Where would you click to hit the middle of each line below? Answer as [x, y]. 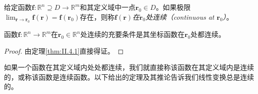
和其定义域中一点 [108, 7]
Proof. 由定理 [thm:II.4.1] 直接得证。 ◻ [64, 50]
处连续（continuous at [180, 16]
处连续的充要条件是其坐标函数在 [132, 34]
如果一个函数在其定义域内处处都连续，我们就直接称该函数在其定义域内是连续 [129, 67]
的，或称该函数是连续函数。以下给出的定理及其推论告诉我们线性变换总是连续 [129, 77]
